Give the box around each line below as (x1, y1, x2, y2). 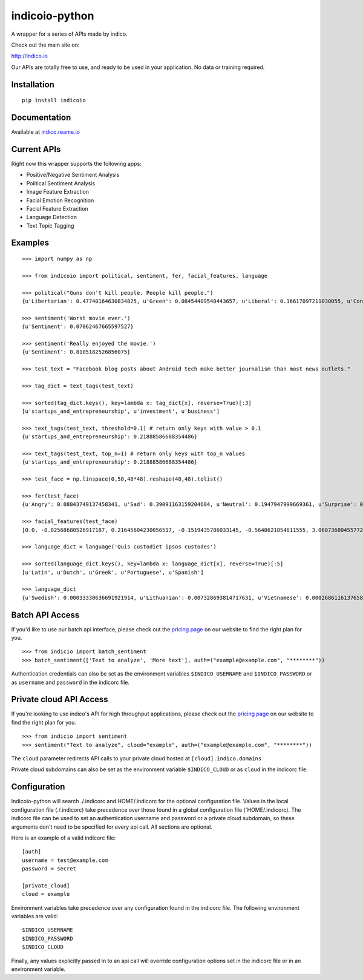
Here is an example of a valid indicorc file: (11, 834, 116, 841)
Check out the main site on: (11, 41, 80, 48)
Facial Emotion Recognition (26, 197, 94, 204)
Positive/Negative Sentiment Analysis (26, 171, 120, 179)
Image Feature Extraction (26, 188, 90, 196)
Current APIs (11, 144, 61, 154)
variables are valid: (11, 913, 59, 920)
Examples (11, 238, 50, 248)
